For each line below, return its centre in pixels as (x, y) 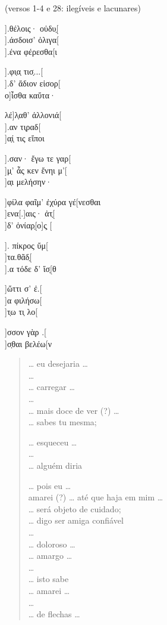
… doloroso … (52, 544)
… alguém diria (55, 465)
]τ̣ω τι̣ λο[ (21, 312)
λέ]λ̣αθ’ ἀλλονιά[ (33, 115)
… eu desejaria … (58, 363)
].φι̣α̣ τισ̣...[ (24, 71)
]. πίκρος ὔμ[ (26, 245)
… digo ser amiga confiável (76, 520)
